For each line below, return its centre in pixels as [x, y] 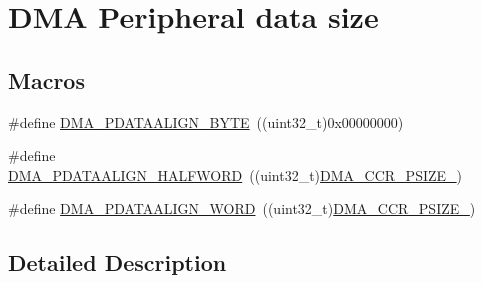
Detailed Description [117, 262]
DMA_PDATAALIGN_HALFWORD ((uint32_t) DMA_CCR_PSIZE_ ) [235, 174]
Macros [46, 79]
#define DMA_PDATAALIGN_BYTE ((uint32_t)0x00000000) [206, 121]
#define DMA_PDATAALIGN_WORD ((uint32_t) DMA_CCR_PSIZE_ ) [242, 208]
